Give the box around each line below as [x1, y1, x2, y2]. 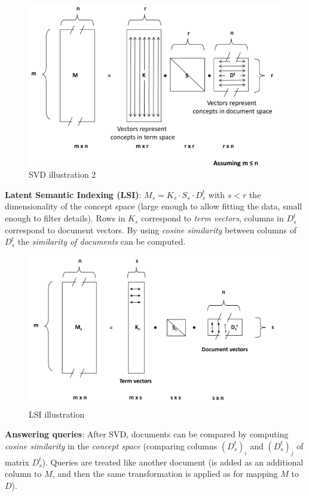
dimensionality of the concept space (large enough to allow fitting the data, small [5, 200, 302, 212]
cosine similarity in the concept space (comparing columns [5, 439, 218, 452]
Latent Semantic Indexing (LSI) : [5, 188, 142, 200]
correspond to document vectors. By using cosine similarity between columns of [5, 223, 296, 236]
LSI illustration [29, 407, 85, 420]
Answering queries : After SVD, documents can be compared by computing [5, 428, 289, 440]
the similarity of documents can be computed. [17, 235, 186, 248]
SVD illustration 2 [29, 168, 96, 181]
